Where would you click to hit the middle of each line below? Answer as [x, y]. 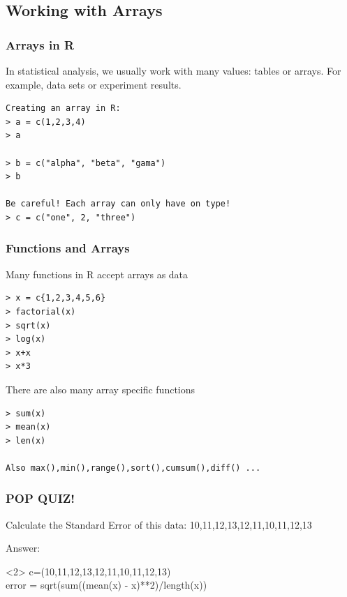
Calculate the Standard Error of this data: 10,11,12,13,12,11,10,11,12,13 [159, 524]
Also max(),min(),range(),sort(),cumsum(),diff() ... [133, 468]
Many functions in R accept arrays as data [97, 274]
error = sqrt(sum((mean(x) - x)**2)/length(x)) [106, 585]
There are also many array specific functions [101, 389]
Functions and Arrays [68, 248]
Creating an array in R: [63, 108]
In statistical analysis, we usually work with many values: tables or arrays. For [173, 70]
